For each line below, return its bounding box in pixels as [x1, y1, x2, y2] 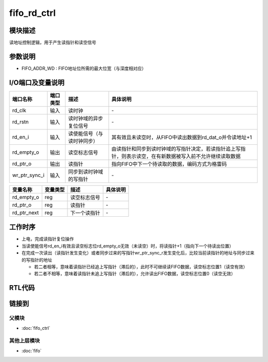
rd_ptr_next [12, 209, 39, 216]
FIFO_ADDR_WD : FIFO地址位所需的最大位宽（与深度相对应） [21, 65, 146, 71]
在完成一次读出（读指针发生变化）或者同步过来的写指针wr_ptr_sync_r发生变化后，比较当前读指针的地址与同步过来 [21, 250, 255, 256]
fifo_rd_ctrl [9, 7, 56, 18]
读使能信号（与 [68, 130, 104, 137]
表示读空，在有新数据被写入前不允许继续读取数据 [126, 153, 241, 160]
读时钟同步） [68, 137, 99, 144]
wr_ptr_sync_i [12, 172, 45, 179]
